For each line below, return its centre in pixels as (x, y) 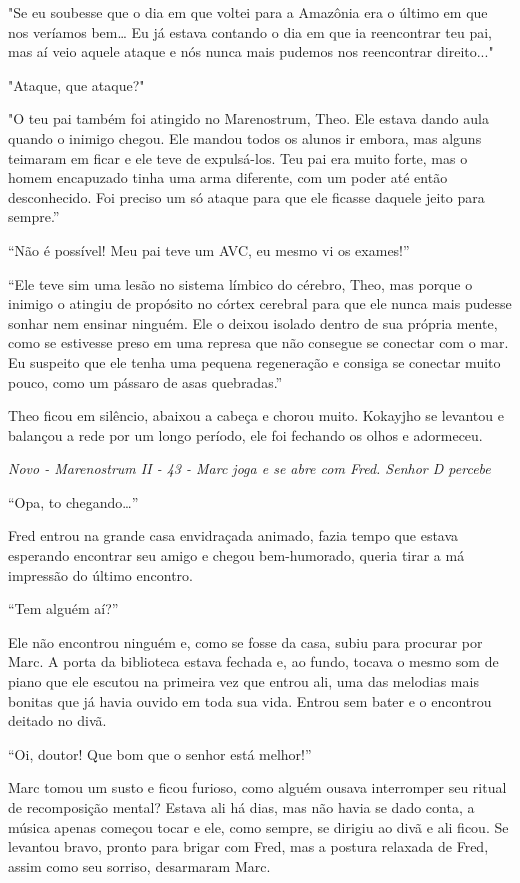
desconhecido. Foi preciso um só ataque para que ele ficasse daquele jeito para (246, 196)
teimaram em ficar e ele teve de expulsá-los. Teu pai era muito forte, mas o (238, 157)
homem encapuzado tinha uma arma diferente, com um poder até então (228, 177)
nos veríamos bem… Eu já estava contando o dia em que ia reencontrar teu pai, (250, 31)
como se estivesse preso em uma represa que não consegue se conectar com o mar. (258, 342)
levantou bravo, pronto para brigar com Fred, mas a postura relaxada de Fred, (248, 846)
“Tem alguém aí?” (63, 608)
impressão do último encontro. (100, 574)
